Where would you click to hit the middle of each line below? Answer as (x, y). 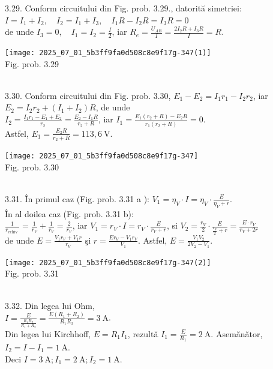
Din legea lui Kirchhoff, (48, 333)
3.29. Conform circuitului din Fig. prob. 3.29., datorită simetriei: (123, 8)
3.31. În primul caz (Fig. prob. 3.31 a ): (77, 198)
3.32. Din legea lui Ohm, (50, 305)
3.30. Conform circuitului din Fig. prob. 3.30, (88, 95)
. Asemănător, (237, 333)
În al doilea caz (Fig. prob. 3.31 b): (69, 213)
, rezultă (143, 333)
